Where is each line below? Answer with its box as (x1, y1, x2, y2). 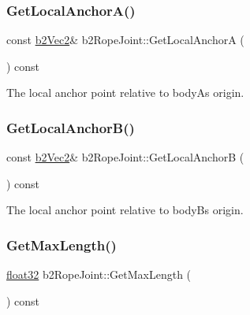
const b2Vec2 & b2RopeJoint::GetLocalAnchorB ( (6, 149, 244, 165)
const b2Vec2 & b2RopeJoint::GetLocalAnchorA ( (6, 31, 244, 48)
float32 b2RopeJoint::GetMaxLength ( (6, 266, 192, 283)
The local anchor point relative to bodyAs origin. (6, 84, 244, 101)
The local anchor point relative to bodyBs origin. (6, 202, 244, 218)
